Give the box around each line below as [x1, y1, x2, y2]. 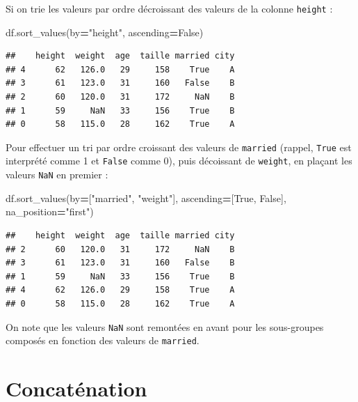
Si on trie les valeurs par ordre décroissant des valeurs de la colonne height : [6, 1, 333, 15]
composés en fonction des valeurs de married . [6, 333, 200, 348]
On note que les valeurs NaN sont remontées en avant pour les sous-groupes [6, 319, 324, 334]
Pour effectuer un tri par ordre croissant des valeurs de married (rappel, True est [6, 139, 352, 154]
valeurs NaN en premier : [6, 167, 108, 182]
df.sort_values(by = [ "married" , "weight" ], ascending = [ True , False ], [6, 190, 286, 205]
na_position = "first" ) [6, 204, 94, 219]
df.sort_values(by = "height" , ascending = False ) [6, 24, 204, 39]
